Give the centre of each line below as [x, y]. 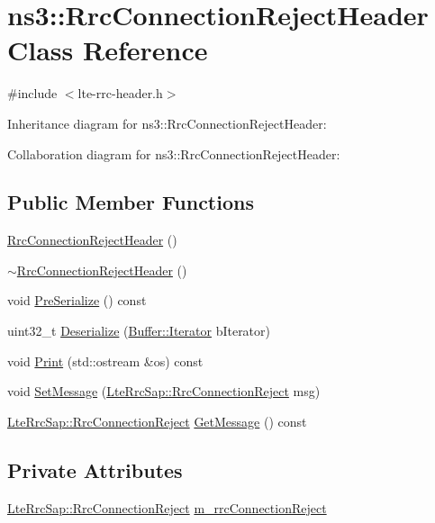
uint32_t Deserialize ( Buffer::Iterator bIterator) [139, 331]
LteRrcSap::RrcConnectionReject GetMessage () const [157, 421]
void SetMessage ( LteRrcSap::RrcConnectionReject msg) [164, 391]
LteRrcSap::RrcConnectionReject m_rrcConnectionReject [167, 507]
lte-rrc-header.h [120, 93]
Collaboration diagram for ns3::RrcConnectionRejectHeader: [174, 153]
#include [32, 93]
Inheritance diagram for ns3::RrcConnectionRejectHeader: [167, 123]
